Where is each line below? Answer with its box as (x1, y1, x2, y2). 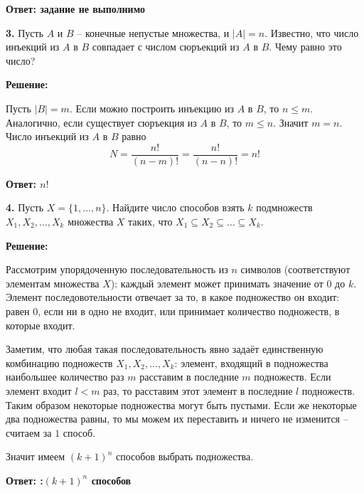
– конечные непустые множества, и (77, 25, 230, 40)
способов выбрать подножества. (116, 449, 254, 464)
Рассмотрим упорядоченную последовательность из (6, 262, 228, 277)
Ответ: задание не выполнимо (6, 1, 146, 16)
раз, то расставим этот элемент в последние (103, 383, 293, 398)
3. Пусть (6, 25, 44, 40)
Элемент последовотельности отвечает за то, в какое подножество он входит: (6, 290, 340, 304)
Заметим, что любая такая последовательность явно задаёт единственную (6, 341, 323, 356)
